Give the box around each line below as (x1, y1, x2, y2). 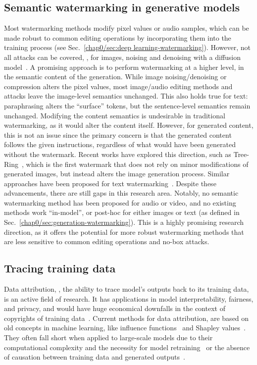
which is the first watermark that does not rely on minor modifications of (26, 158, 249, 169)
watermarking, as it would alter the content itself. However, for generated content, (4, 120, 254, 130)
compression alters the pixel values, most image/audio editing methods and (4, 81, 233, 91)
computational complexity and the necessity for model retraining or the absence (4, 342, 250, 352)
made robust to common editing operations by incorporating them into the (4, 32, 231, 43)
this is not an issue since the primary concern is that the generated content (4, 129, 232, 140)
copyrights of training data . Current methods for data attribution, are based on (4, 313, 249, 323)
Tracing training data (4, 261, 116, 276)
